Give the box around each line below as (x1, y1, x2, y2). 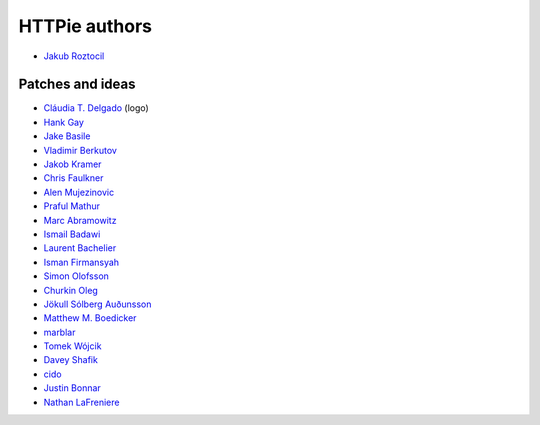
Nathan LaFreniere (43, 396, 120, 408)
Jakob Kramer (43, 158, 102, 170)
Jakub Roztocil (43, 50, 105, 62)
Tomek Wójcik (43, 340, 102, 352)
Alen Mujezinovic (43, 186, 115, 198)
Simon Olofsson (43, 270, 110, 282)
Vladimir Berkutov (43, 144, 117, 156)
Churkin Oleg (43, 284, 99, 296)
